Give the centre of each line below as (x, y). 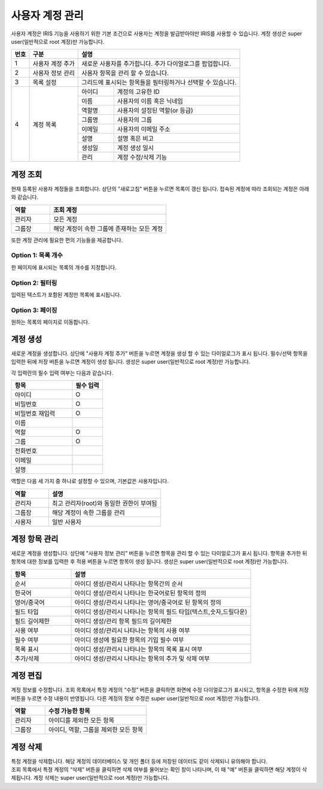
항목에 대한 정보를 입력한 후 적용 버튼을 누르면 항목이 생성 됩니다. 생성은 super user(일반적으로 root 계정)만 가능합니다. (150, 562)
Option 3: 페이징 (34, 310)
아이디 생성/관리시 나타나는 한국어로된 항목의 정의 (140, 593)
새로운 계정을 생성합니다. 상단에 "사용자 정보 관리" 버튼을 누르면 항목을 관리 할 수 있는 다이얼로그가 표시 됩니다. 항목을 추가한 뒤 (159, 553)
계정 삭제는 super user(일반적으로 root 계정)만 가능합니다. (101, 778)
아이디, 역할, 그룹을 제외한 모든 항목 (96, 730)
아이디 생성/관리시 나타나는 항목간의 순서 (129, 584)
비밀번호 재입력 (35, 414)
